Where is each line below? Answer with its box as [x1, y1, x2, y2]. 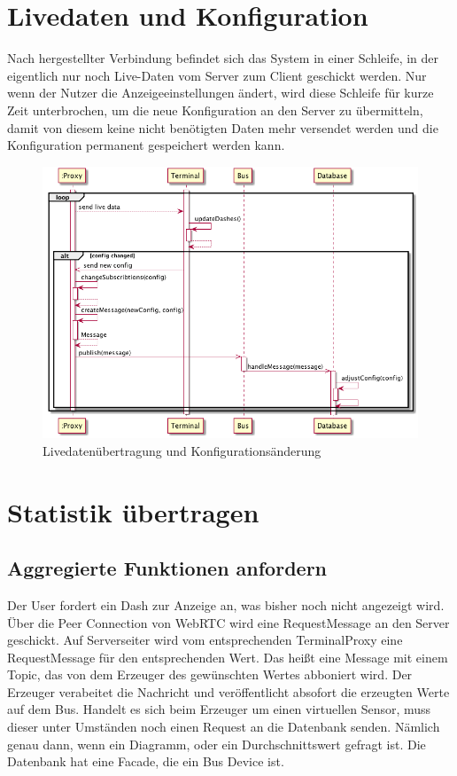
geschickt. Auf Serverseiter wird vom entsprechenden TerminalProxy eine [7, 631, 403, 649]
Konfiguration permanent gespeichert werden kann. [7, 136, 285, 154]
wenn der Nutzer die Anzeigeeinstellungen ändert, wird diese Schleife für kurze [7, 83, 434, 102]
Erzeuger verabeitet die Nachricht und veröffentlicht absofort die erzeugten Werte [7, 682, 450, 701]
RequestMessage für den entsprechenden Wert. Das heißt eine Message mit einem [7, 647, 448, 666]
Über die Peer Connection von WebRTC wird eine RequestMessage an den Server [7, 613, 450, 631]
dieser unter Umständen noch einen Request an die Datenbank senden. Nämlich [7, 717, 440, 736]
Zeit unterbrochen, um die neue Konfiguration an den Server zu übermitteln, [7, 100, 423, 119]
